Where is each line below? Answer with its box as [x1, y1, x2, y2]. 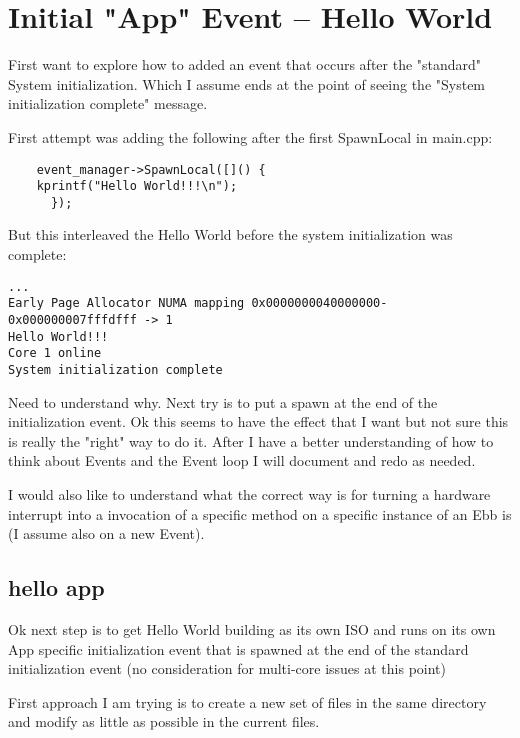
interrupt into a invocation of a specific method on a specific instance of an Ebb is [8, 503, 512, 524]
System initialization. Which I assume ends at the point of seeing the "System [8, 73, 486, 94]
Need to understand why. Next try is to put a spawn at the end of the [8, 391, 438, 412]
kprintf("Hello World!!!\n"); [36, 179, 238, 194]
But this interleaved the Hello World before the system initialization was [8, 224, 453, 245]
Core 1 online [8, 346, 102, 361]
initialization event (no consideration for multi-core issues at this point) [8, 658, 447, 679]
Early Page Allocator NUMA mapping [8, 296, 245, 311]
